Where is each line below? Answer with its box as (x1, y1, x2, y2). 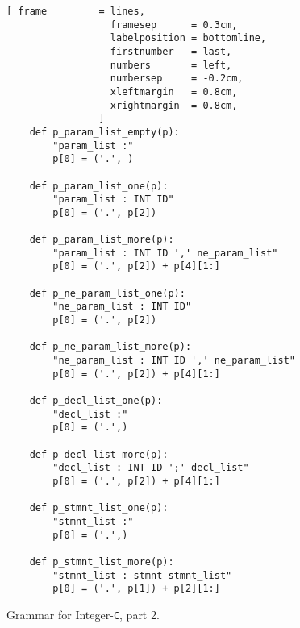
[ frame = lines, (6, 6, 145, 17)
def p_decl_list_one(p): (29, 395, 163, 407)
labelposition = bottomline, (110, 32, 267, 44)
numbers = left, (110, 59, 232, 71)
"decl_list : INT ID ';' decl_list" (52, 462, 249, 474)
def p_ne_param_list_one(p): (29, 287, 185, 299)
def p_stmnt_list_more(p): (29, 555, 174, 568)
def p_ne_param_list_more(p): (29, 341, 192, 353)
